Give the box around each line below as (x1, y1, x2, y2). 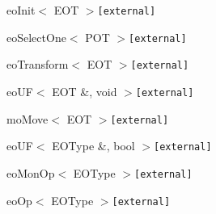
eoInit (6, 2, 36, 18)
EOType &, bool (52, 137, 135, 154)
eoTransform (6, 56, 69, 73)
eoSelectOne (6, 28, 66, 45)
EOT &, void (52, 82, 117, 99)
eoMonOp (6, 164, 55, 181)
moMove (6, 110, 49, 127)
